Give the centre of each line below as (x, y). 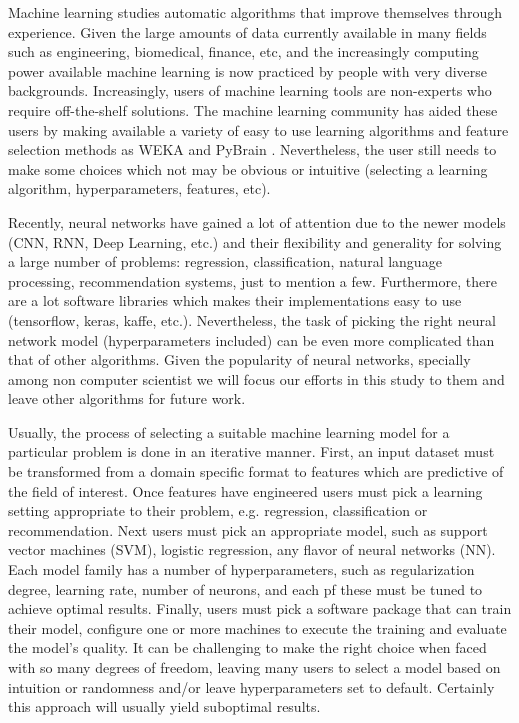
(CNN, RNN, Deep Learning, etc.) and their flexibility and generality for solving (255, 241)
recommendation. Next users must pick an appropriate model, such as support (248, 529)
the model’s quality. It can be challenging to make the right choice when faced (247, 647)
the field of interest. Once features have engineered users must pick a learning (245, 490)
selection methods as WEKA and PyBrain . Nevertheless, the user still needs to (252, 149)
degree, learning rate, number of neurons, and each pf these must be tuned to (245, 588)
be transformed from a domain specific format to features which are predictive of (256, 471)
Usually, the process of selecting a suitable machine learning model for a (229, 431)
